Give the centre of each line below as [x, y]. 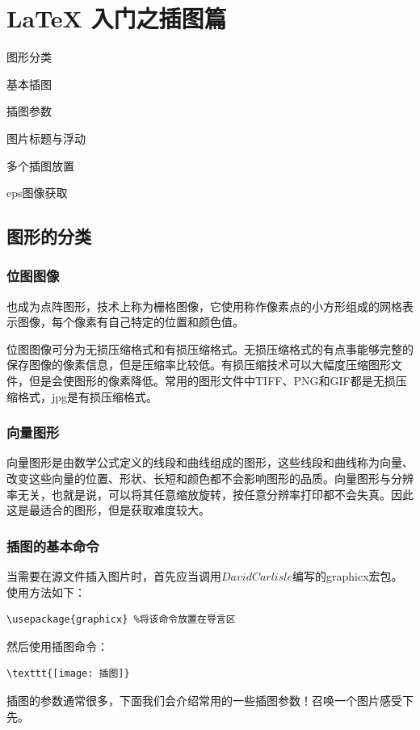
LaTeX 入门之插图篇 [117, 18]
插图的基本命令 [53, 545]
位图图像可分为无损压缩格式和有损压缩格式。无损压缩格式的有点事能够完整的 [210, 348]
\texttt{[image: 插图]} [68, 674]
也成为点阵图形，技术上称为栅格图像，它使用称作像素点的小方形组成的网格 [204, 306]
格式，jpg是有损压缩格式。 [88, 396]
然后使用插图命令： [57, 646]
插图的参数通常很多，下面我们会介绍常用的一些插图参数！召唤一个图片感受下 [210, 701]
